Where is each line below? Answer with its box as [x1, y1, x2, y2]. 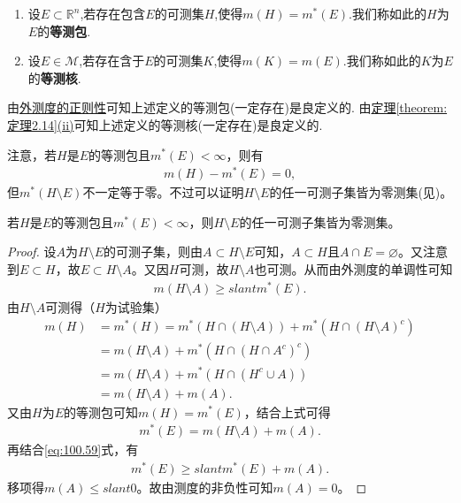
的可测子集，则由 [104, 242, 204, 261]
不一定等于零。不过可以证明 [82, 183, 244, 202]
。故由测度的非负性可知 [136, 477, 273, 496]
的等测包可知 [63, 402, 138, 421]
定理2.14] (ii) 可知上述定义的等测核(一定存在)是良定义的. [7, 115, 323, 133]
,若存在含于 [79, 51, 145, 70]
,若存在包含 [80, 4, 146, 22]
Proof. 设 [7, 242, 57, 261]
